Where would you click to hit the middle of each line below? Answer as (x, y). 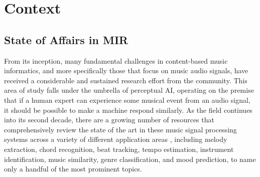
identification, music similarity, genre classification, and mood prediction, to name (130, 159)
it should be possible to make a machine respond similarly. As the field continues (128, 110)
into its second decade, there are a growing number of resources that (109, 120)
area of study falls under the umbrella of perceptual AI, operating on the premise (129, 90)
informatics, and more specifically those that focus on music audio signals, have (126, 70)
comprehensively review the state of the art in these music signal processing (120, 129)
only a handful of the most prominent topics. (73, 169)
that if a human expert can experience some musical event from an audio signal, (127, 100)
